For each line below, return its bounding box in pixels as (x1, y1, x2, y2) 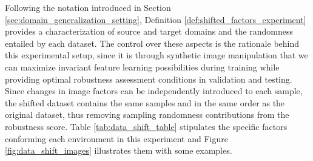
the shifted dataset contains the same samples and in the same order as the (5, 96, 285, 109)
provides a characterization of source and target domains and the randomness (5, 25, 294, 38)
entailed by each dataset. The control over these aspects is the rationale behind (5, 36, 300, 49)
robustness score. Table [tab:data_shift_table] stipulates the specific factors (5, 120, 288, 132)
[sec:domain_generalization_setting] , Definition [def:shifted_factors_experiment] (5, 13, 306, 26)
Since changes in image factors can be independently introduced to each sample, (5, 84, 303, 97)
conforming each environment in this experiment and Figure (5, 132, 228, 145)
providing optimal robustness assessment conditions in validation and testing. (5, 72, 292, 85)
